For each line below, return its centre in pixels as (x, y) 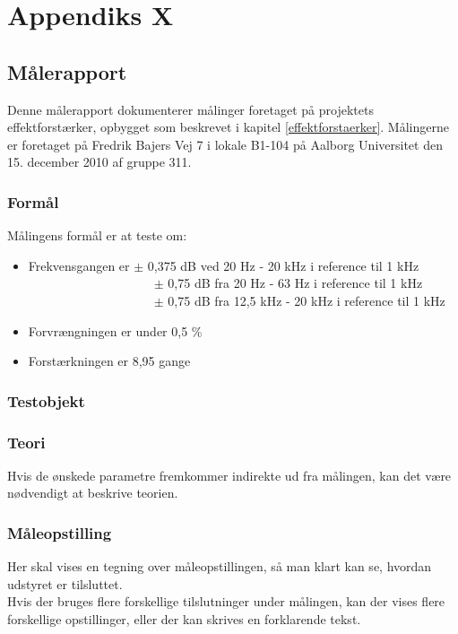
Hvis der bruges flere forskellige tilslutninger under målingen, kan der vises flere (226, 601)
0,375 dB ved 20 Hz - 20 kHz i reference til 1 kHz (283, 265)
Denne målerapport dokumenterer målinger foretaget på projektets (190, 109)
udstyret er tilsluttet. (65, 583)
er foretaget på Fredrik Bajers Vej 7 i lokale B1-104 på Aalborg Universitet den (225, 144)
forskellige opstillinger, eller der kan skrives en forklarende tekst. (184, 618)
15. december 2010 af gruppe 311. (99, 162)
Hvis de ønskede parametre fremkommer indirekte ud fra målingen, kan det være (229, 475)
